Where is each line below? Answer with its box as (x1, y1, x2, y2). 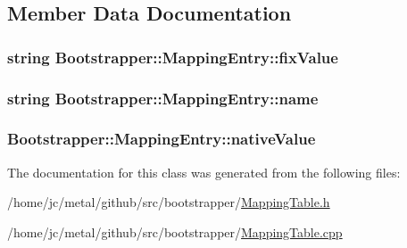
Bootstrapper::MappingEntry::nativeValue (7, 128, 316, 150)
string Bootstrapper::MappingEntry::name (7, 87, 319, 109)
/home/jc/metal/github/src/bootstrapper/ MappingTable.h (7, 193, 330, 211)
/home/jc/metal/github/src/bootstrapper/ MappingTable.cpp (7, 222, 343, 241)
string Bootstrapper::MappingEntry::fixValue (7, 45, 338, 68)
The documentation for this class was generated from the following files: (7, 162, 401, 181)
